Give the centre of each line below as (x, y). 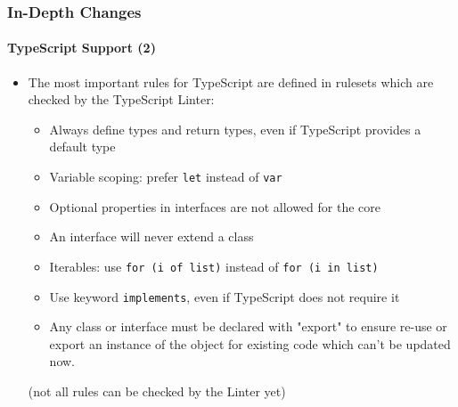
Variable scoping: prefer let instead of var (166, 177)
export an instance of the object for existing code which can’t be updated (250, 343)
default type (82, 147)
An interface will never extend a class (151, 236)
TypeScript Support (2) (82, 48)
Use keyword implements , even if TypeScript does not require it (225, 296)
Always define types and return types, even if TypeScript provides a (235, 129)
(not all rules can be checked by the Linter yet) (157, 391)
